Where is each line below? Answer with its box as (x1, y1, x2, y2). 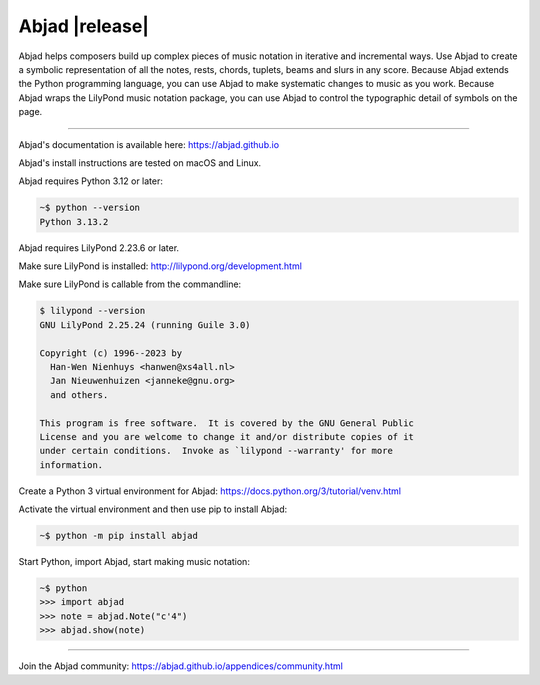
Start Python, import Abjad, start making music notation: (18, 556, 250, 568)
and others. (50, 389, 109, 400)
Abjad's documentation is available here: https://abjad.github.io (18, 138, 280, 150)
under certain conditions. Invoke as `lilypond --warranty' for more (39, 445, 394, 457)
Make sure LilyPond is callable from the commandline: (18, 278, 242, 290)
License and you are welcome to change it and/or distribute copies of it (39, 431, 415, 442)
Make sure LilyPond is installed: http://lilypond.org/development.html (18, 260, 302, 272)
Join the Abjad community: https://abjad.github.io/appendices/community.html (18, 660, 344, 672)
